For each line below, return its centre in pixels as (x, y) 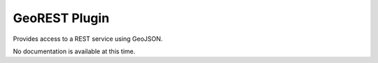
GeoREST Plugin (61, 18)
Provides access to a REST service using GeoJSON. (88, 39)
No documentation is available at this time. (74, 51)
